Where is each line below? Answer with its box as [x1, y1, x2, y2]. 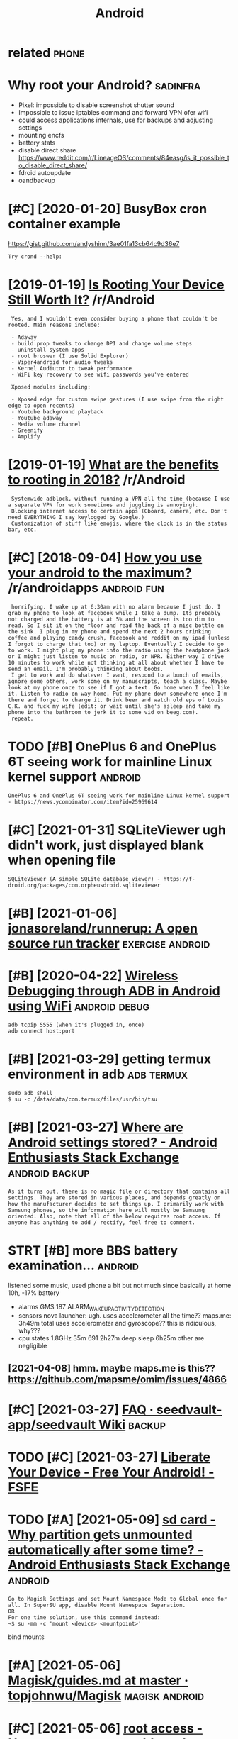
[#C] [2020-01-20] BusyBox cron [8, 201, 208, 217]
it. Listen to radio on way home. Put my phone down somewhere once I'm [8, 690, 227, 697]
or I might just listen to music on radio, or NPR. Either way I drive [8, 652, 224, 660]
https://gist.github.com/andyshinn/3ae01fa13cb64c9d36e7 [8, 240, 180, 248]
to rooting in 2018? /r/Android [8, 472, 186, 488]
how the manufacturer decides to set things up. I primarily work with [8, 1200, 224, 1207]
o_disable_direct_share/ [18, 161, 88, 170]
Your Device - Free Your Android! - [8, 1465, 215, 1480]
